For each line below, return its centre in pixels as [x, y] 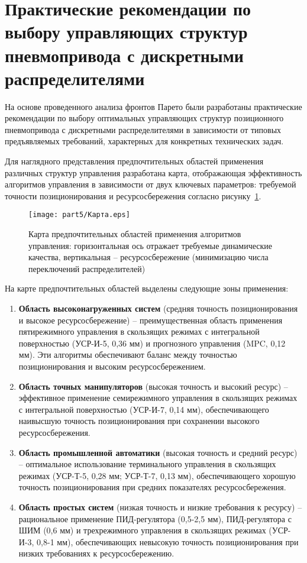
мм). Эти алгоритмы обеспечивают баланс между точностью [128, 355]
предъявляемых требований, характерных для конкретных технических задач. [144, 141]
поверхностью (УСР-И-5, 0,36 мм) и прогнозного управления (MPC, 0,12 [152, 343]
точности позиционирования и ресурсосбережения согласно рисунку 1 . [133, 195]
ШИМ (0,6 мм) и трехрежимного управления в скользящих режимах [142, 530]
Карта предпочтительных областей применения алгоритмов [135, 234]
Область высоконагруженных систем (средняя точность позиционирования [158, 308]
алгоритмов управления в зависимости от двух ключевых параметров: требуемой [151, 184]
